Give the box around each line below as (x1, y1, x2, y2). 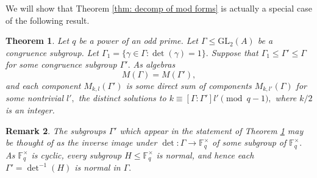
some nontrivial (5, 91, 64, 104)
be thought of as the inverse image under (5, 136, 157, 149)
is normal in (74, 161, 121, 174)
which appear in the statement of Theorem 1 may (119, 124, 304, 137)
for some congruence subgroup (5, 58, 117, 71)
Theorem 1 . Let (5, 34, 69, 47)
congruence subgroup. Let (5, 46, 99, 59)
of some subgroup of (212, 136, 287, 149)
